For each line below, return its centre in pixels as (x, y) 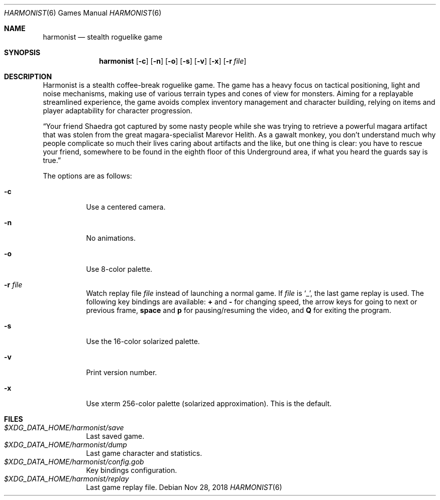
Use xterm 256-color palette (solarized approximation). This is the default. (209, 403)
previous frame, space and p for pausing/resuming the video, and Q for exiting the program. (239, 310)
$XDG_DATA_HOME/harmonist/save (64, 428)
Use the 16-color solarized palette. (143, 341)
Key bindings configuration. (132, 470)
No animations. (111, 238)
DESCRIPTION (28, 76)
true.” (52, 160)
